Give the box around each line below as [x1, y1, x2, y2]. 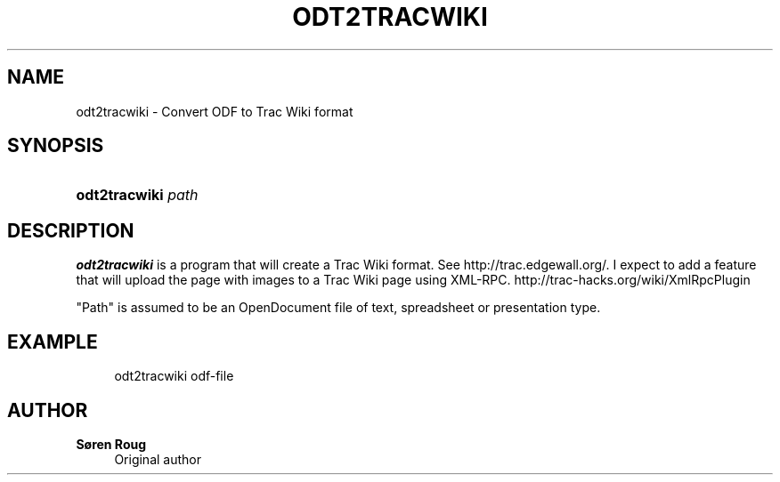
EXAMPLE [7, 330, 98, 353]
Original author [114, 451, 201, 467]
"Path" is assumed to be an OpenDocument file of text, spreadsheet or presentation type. [76, 300, 601, 316]
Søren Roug [76, 436, 147, 452]
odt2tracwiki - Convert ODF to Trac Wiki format [76, 103, 353, 119]
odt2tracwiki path [76, 186, 199, 205]
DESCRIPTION [7, 219, 134, 242]
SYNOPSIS [7, 134, 104, 157]
